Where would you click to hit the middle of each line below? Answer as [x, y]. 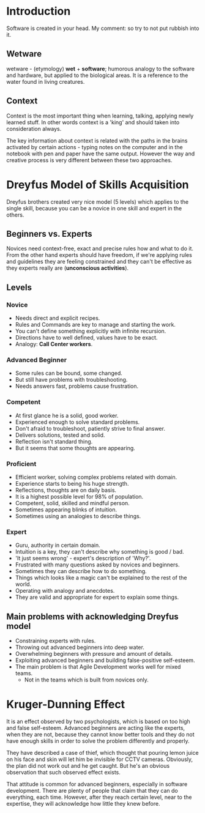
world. [23, 584]
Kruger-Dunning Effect [66, 704]
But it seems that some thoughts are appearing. [75, 448]
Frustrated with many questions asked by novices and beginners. [97, 565]
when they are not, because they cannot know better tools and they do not [100, 734]
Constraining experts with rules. [55, 641]
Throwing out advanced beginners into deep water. [80, 647]
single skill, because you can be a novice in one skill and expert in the [94, 208]
